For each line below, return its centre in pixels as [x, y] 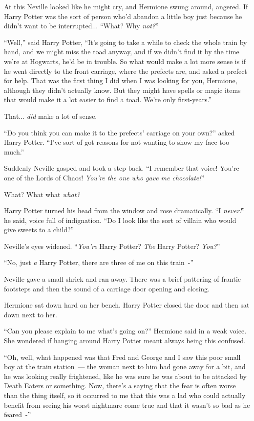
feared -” [18, 414]
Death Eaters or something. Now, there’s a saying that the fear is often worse [120, 386]
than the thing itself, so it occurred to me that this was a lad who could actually [125, 395]
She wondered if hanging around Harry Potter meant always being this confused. [125, 341]
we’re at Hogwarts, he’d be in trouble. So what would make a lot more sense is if [125, 61]
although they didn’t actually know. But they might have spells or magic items [122, 90]
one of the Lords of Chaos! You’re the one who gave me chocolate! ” [104, 177]
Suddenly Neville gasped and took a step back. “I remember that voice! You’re [122, 168]
